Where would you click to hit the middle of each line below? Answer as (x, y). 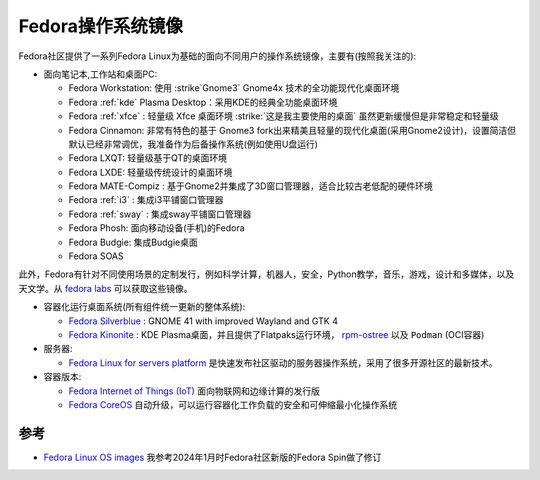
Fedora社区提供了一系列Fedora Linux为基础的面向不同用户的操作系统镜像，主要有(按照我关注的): (217, 56)
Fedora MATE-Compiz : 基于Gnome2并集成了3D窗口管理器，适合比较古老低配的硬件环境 (251, 186)
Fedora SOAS (96, 256)
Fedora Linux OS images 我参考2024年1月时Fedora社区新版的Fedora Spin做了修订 (212, 457)
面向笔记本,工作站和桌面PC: (100, 74)
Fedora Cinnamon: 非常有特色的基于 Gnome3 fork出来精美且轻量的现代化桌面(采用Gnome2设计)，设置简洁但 (292, 130)
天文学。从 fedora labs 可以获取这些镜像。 (106, 288)
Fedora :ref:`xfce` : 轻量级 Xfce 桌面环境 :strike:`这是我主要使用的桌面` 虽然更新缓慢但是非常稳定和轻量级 (283, 116)
